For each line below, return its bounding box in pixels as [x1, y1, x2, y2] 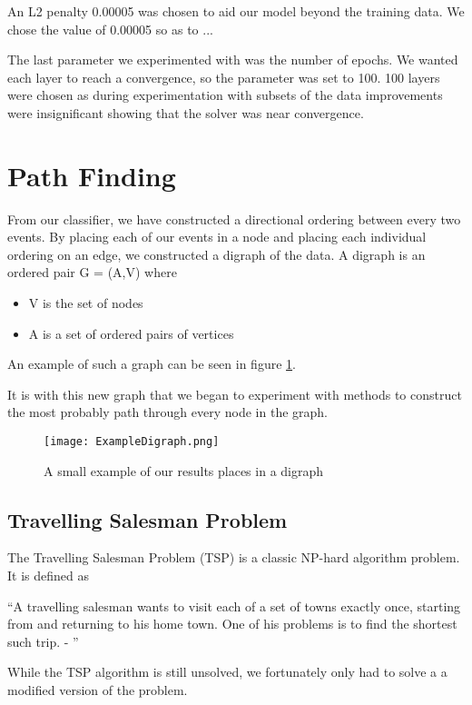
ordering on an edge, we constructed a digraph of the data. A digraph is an [7, 244, 426, 263]
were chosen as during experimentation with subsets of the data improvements [7, 85, 443, 104]
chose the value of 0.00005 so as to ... [7, 19, 213, 38]
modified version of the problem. [7, 680, 188, 700]
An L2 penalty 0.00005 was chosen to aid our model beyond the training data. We [7, 2, 465, 20]
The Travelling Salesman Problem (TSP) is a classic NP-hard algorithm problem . [7, 548, 460, 567]
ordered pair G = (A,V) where [7, 263, 177, 282]
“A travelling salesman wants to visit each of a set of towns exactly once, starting [7, 596, 461, 615]
